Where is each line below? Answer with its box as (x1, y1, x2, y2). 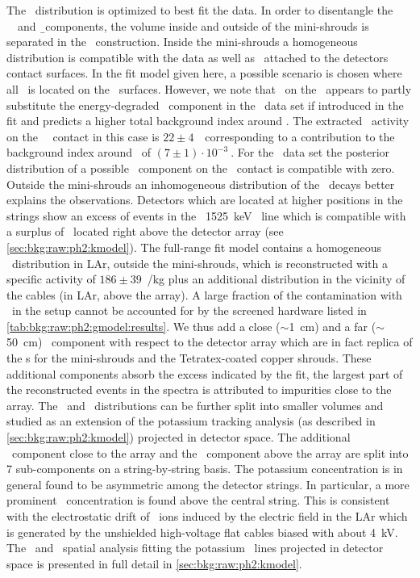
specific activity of (6, 270, 96, 287)
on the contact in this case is (6, 128, 160, 144)
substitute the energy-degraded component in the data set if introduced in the (6, 96, 404, 113)
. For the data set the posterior (231, 144, 390, 161)
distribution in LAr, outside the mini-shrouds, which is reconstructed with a (11, 254, 389, 271)
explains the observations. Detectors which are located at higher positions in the (6, 191, 403, 208)
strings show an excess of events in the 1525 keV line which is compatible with (6, 207, 406, 224)
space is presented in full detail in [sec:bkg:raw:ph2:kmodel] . (6, 555, 302, 572)
